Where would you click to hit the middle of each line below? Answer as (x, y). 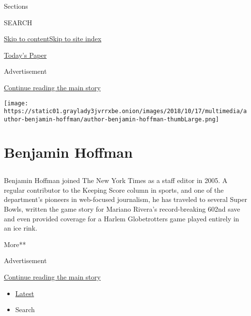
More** (15, 244)
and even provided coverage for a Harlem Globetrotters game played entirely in (122, 218)
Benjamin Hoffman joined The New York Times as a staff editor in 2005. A (116, 180)
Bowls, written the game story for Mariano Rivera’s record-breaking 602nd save (122, 209)
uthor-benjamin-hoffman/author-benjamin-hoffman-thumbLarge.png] (111, 119)
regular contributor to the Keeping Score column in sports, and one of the (114, 190)
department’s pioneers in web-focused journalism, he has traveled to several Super (125, 199)
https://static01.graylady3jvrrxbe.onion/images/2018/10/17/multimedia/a (125, 111)
